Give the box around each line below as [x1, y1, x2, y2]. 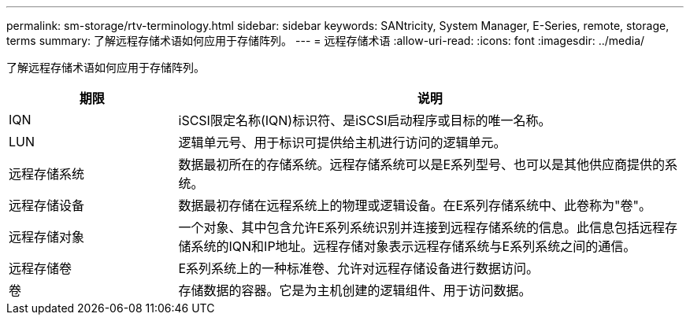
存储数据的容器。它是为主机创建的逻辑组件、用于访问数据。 [178, 282, 532, 298]
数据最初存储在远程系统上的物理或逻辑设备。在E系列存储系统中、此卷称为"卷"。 [178, 197, 652, 213]
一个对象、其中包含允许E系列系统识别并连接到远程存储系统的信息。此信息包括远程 [178, 220, 666, 235]
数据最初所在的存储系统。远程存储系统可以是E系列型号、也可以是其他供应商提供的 [178, 157, 666, 172]
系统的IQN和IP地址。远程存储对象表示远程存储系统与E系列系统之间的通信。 [191, 238, 636, 254]
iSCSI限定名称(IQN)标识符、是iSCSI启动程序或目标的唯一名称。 [178, 113, 551, 128]
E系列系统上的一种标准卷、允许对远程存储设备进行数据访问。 [178, 260, 540, 276]
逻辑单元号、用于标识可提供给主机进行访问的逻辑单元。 [178, 135, 506, 150]
